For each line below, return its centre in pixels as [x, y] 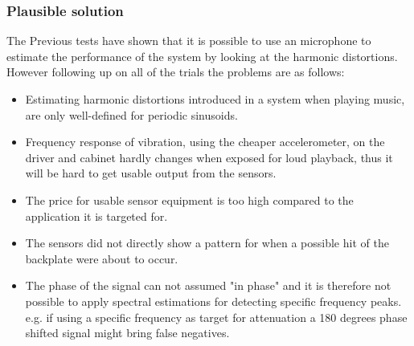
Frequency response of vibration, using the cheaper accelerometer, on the [205, 142]
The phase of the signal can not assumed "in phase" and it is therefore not [208, 285]
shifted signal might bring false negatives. [127, 333]
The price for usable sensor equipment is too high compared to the [189, 199]
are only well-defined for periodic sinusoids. [131, 114]
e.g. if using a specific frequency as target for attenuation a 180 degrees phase [216, 317]
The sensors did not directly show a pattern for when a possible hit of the [207, 243]
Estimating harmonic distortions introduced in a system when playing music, [215, 99]
